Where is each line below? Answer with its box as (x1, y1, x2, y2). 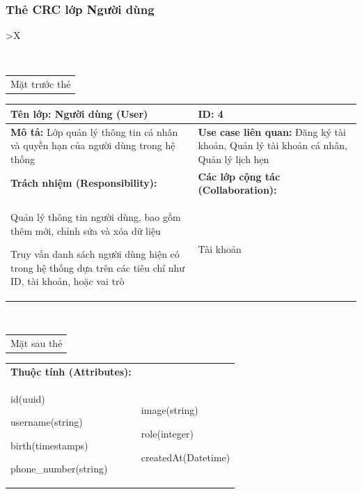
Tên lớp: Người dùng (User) (10, 106, 148, 121)
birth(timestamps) (10, 438, 88, 452)
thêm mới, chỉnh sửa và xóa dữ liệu (10, 223, 161, 238)
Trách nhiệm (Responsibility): (10, 176, 157, 190)
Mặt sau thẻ (10, 335, 63, 350)
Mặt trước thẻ (10, 77, 71, 91)
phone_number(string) (10, 461, 108, 476)
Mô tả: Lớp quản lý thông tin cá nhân (10, 124, 178, 139)
